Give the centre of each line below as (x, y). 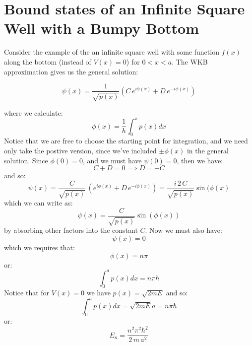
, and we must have (112, 160)
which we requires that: (39, 247)
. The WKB (190, 61)
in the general (208, 151)
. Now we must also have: (184, 230)
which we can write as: (38, 203)
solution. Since (26, 160)
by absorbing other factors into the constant (71, 230)
